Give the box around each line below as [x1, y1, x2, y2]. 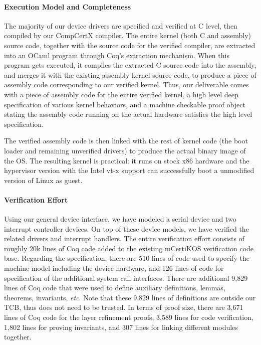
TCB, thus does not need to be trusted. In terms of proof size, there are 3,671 [4, 302, 243, 312]
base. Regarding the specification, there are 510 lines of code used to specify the [4, 253, 249, 263]
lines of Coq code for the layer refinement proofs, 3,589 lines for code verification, [4, 312, 253, 322]
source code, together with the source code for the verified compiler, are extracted [4, 40, 255, 50]
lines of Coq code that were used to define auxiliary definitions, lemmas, [4, 282, 225, 293]
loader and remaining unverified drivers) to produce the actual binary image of [4, 145, 246, 155]
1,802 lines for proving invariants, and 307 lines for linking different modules [4, 321, 238, 332]
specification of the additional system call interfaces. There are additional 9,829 [4, 272, 248, 283]
